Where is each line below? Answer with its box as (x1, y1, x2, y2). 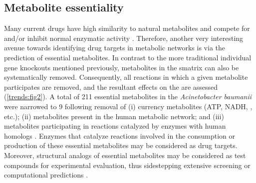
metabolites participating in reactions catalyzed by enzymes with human (4, 121, 226, 131)
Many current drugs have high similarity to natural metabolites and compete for (4, 23, 250, 33)
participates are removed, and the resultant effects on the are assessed (4, 81, 218, 92)
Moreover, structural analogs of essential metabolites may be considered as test (4, 150, 246, 160)
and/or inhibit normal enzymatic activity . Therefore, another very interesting (4, 32, 244, 43)
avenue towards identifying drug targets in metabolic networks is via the (4, 42, 226, 53)
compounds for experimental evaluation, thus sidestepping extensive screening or (4, 160, 251, 170)
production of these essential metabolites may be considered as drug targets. (4, 140, 238, 151)
